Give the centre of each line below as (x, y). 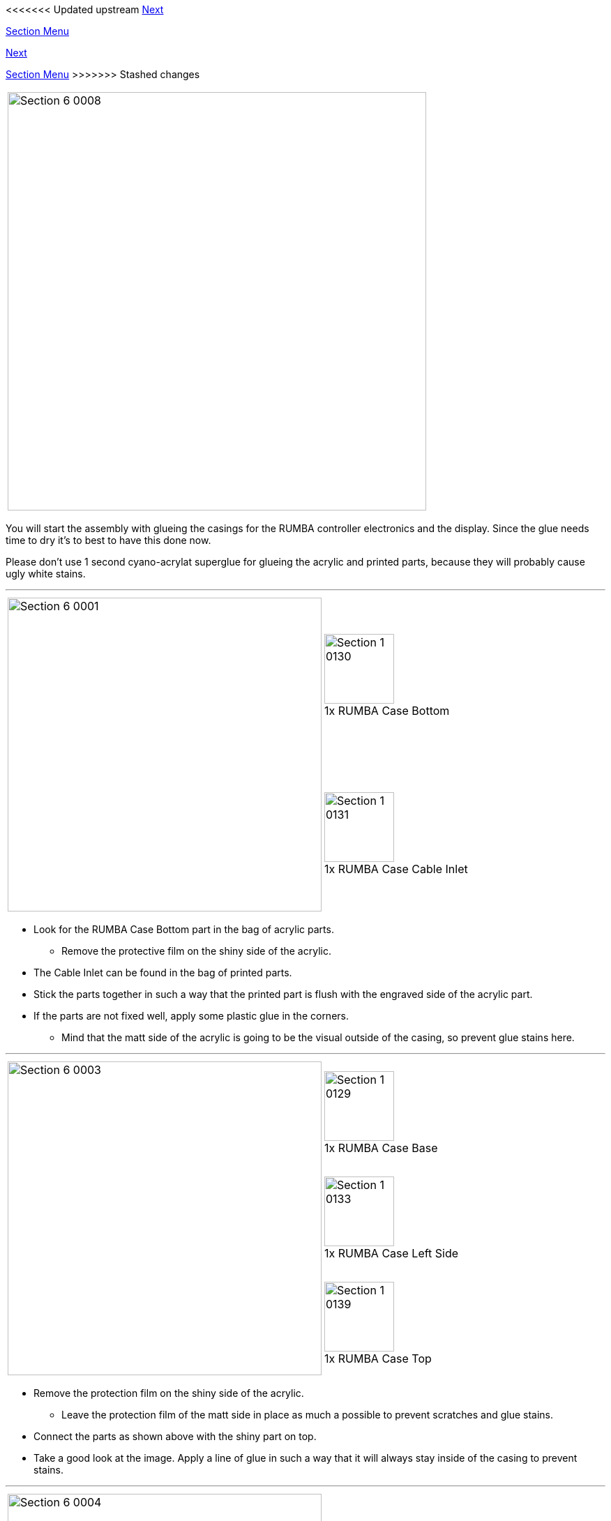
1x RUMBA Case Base (381, 1148)
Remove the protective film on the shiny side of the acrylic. (196, 951)
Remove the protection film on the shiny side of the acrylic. (169, 1393)
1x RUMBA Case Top (378, 1359)
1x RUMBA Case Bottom (387, 710)
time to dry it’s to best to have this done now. (108, 540)
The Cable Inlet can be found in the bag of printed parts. (163, 973)
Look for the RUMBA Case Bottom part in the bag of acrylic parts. (184, 929)
